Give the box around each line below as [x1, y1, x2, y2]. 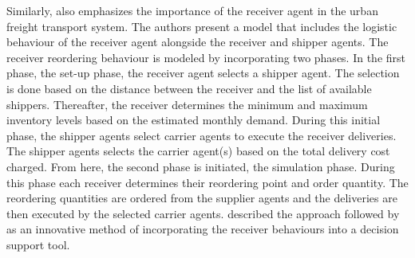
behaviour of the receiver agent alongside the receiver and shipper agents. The [6, 33, 389, 50]
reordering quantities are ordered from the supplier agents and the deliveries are [6, 190, 397, 206]
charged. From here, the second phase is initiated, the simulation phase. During [6, 158, 395, 174]
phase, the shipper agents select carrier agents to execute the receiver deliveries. [6, 127, 397, 143]
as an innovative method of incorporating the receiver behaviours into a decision [6, 221, 399, 237]
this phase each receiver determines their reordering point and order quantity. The [6, 174, 409, 190]
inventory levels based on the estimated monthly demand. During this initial [6, 111, 381, 128]
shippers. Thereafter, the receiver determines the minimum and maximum [6, 96, 368, 112]
